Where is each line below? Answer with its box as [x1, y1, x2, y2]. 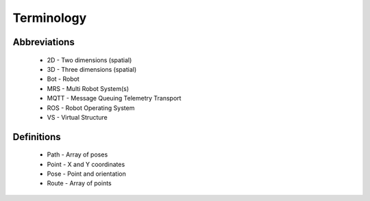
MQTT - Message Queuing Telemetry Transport [47, 94, 182, 103]
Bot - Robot [47, 75, 80, 83]
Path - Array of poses [47, 150, 108, 159]
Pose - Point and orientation [47, 170, 126, 178]
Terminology [12, 10, 87, 25]
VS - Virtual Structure [47, 113, 108, 121]
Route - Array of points [47, 179, 112, 187]
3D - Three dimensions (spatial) [47, 65, 137, 73]
